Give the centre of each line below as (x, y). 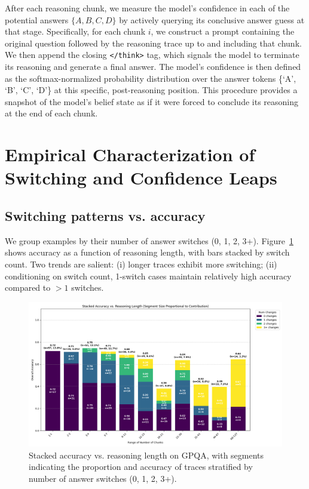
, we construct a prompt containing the (223, 31)
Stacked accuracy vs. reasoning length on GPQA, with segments (146, 455)
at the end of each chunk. (51, 113)
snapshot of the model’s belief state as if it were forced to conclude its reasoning (152, 101)
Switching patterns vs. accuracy (105, 215)
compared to (28, 287)
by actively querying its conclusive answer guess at (212, 19)
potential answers (37, 19)
